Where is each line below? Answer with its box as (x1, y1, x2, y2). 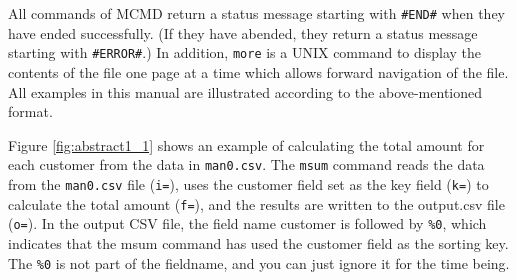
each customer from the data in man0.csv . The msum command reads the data (8, 154, 485, 175)
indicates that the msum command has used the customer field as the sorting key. (8, 232, 509, 253)
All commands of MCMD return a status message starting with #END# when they (8, 3, 505, 23)
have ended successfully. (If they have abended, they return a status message (8, 22, 478, 43)
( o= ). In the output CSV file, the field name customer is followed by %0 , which (8, 213, 487, 234)
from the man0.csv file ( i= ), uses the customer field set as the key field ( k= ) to (8, 173, 489, 194)
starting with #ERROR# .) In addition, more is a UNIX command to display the (8, 42, 482, 63)
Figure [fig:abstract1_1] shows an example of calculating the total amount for (8, 134, 485, 155)
